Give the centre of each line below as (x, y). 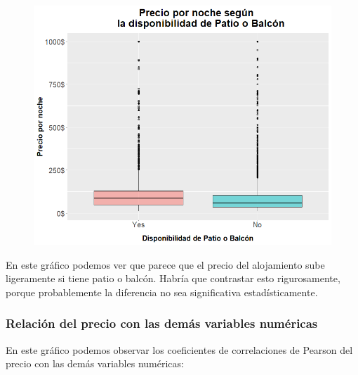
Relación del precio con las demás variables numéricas (162, 323)
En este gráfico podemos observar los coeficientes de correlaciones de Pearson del (179, 349)
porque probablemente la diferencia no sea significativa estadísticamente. (162, 292)
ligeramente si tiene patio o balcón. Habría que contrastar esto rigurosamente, (173, 278)
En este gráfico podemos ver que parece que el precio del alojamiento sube (165, 264)
